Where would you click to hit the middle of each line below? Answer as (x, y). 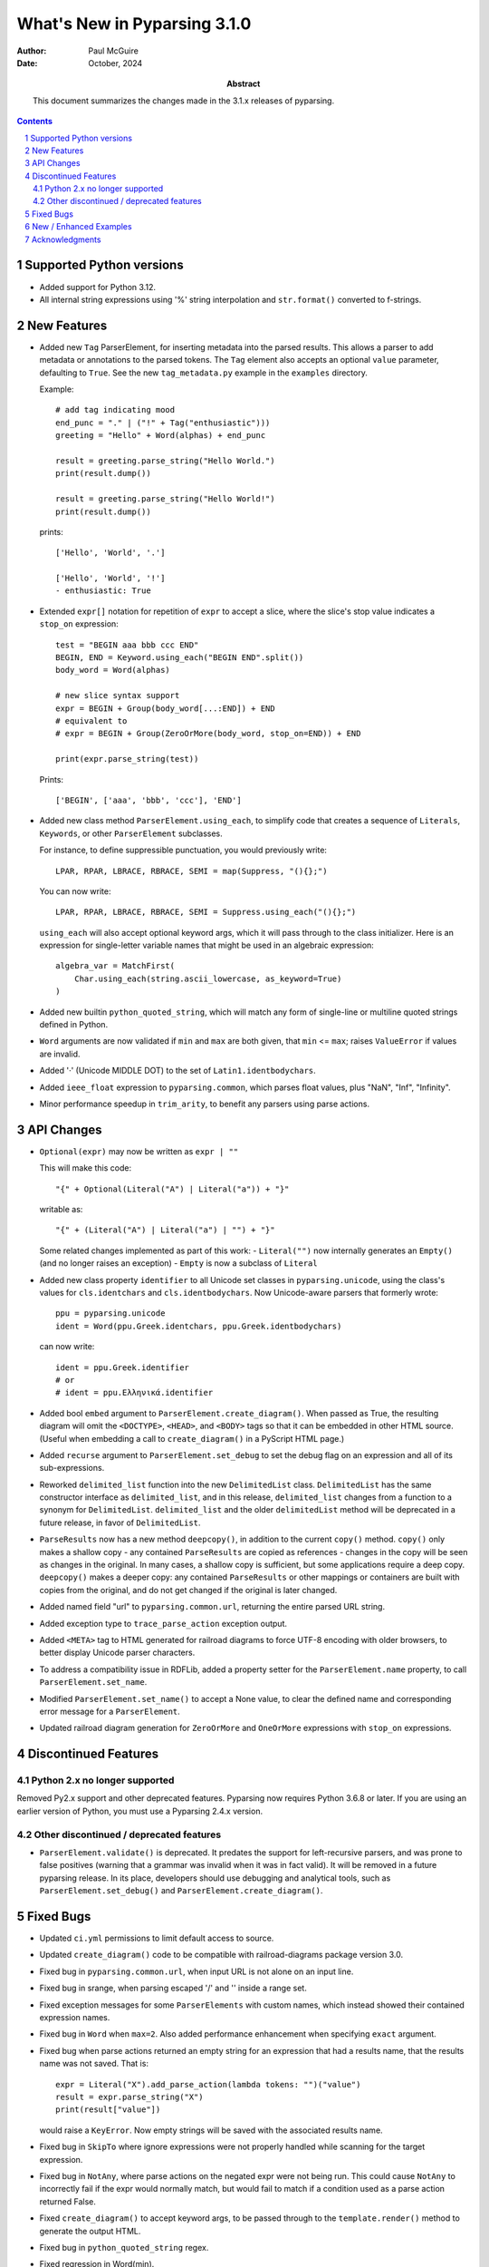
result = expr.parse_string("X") (129, 2097)
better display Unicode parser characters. (117, 1653)
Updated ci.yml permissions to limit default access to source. (157, 1938)
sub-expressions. (72, 1468)
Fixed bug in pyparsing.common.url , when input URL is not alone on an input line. (197, 1971)
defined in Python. (74, 1025)
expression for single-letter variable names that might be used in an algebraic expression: (207, 945)
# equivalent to (91, 720)
